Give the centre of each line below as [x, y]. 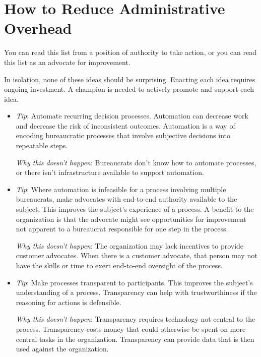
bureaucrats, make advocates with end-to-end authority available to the [126, 199]
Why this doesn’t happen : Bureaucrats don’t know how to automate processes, [136, 162]
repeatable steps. [42, 145]
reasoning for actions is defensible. [69, 302]
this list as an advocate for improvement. [67, 62]
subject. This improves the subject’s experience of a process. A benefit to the [135, 209]
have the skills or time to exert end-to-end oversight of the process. [119, 265]
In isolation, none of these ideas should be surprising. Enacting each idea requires [130, 79]
